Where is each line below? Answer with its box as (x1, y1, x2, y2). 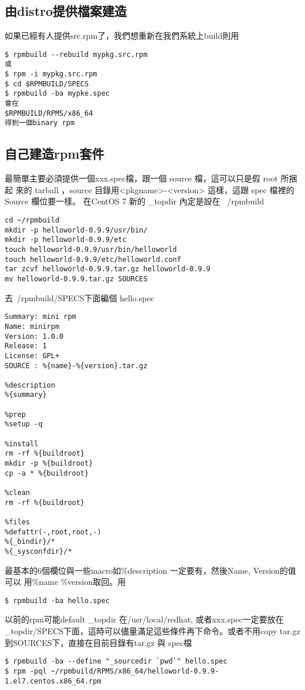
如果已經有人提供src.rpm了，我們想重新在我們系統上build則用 (5, 29, 239, 42)
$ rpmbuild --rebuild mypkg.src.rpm (5, 50, 148, 59)
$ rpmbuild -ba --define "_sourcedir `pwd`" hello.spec (5, 657, 228, 666)
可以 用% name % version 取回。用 (5, 575, 126, 588)
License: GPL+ (5, 351, 60, 360)
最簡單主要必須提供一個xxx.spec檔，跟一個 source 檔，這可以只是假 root (5, 172, 278, 184)
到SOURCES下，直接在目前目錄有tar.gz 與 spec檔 (5, 636, 192, 648)
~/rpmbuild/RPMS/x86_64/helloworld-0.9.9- (50, 667, 219, 675)
